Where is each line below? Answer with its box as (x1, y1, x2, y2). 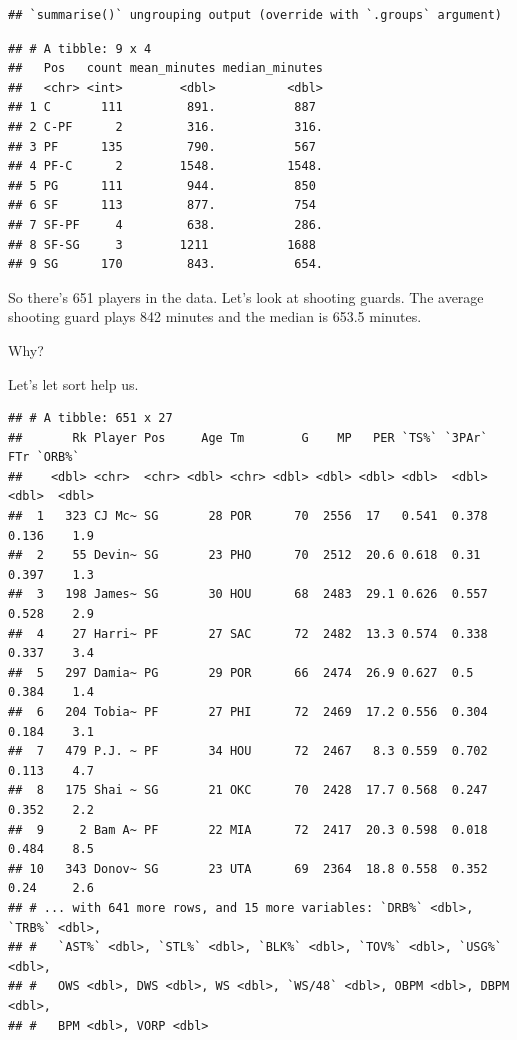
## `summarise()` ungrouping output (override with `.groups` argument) (8, 8, 502, 22)
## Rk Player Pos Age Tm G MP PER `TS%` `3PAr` (8, 430, 488, 445)
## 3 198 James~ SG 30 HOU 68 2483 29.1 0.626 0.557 (8, 587, 488, 602)
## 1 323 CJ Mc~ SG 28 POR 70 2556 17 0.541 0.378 (8, 509, 488, 524)
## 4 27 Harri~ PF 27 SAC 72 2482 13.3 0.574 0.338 (8, 626, 488, 641)
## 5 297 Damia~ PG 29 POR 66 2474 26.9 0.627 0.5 (8, 665, 474, 680)
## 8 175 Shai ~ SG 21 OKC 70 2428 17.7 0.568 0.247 (8, 783, 488, 798)
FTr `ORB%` (8, 450, 80, 465)
